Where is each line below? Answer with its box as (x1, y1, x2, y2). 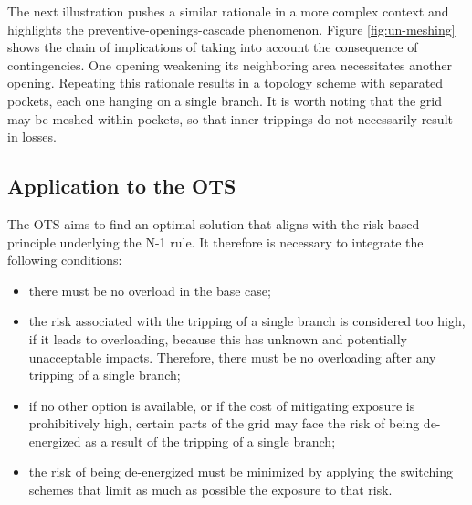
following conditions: (7, 250, 122, 269)
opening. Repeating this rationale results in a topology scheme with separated (7, 73, 444, 92)
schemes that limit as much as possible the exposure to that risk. (28, 480, 393, 500)
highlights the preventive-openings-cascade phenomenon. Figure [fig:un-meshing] (7, 19, 456, 38)
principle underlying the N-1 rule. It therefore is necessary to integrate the (7, 232, 424, 251)
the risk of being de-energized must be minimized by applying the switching (28, 462, 454, 481)
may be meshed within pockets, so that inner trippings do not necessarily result (7, 109, 453, 128)
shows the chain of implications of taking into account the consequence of (7, 37, 418, 57)
